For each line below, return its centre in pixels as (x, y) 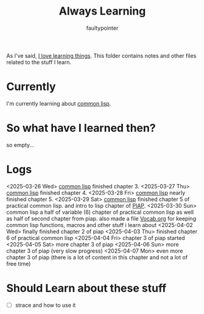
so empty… (20, 145)
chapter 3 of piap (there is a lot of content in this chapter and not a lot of (97, 257)
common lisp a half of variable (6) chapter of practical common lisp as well (100, 212)
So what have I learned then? (81, 128)
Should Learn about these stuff (86, 288)
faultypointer (102, 28)
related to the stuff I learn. (39, 62)
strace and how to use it (45, 305)
